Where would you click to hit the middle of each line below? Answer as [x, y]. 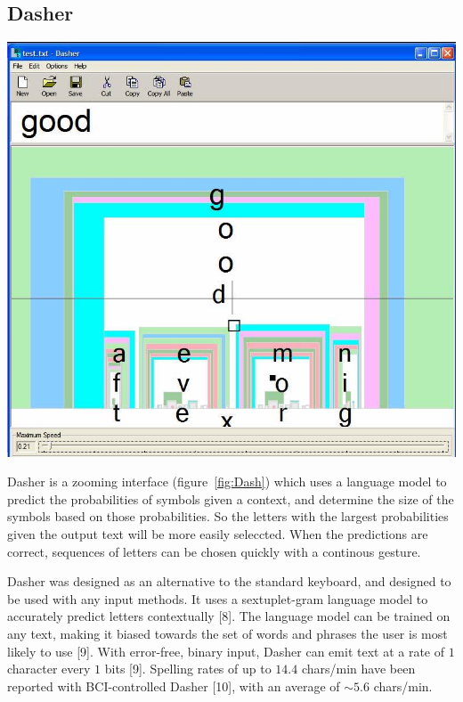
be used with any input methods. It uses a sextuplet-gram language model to [218, 598]
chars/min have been [358, 669]
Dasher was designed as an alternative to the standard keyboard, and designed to [229, 581]
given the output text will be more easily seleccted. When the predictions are [218, 534]
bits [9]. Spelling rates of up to [188, 669]
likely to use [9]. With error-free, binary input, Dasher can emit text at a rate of [226, 651]
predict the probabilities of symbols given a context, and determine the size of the [231, 498]
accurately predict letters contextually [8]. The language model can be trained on [229, 616]
